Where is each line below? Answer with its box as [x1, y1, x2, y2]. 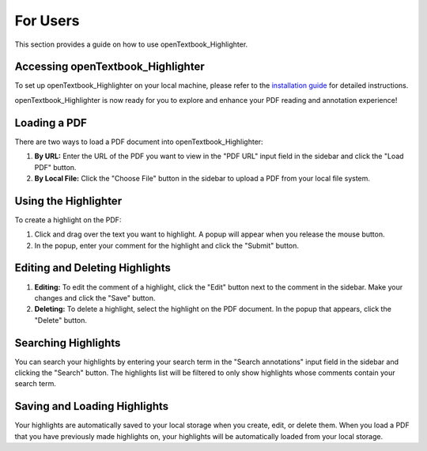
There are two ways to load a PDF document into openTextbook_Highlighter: [14, 137, 264, 146]
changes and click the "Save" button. [34, 293, 156, 302]
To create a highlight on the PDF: [14, 214, 122, 225]
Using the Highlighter [14, 194, 123, 207]
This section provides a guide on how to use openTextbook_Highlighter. [14, 40, 248, 49]
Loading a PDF [14, 116, 87, 130]
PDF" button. [34, 162, 77, 172]
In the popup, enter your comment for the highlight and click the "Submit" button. [34, 241, 300, 250]
